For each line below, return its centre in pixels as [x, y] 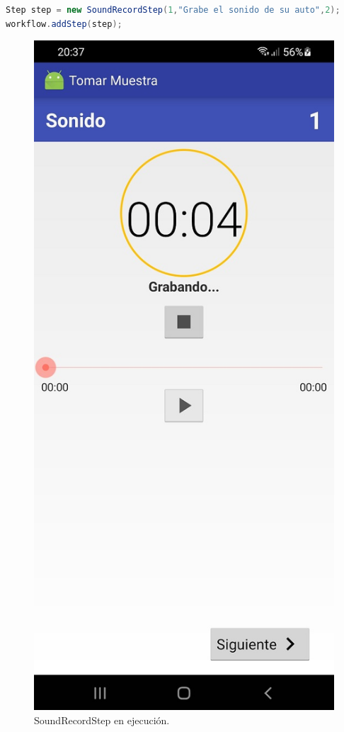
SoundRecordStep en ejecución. [102, 720]
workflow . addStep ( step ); [64, 24]
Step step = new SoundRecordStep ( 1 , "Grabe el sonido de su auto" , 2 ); [173, 10]
